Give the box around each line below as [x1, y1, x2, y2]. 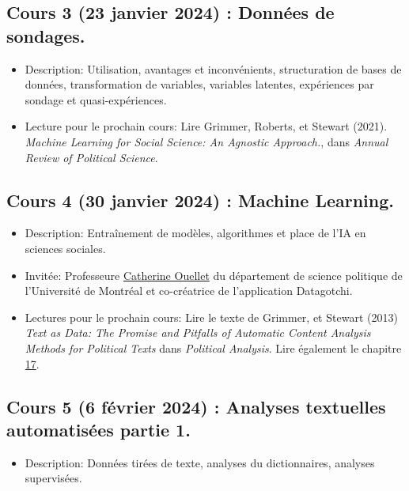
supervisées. [25, 470, 82, 486]
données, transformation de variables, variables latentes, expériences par [25, 76, 374, 93]
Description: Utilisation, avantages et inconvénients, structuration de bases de [25, 60, 402, 77]
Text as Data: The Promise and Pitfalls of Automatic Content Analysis [25, 324, 371, 341]
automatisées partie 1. [6, 417, 191, 441]
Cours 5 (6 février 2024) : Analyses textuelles [6, 394, 386, 418]
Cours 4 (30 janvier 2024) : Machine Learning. [6, 187, 394, 212]
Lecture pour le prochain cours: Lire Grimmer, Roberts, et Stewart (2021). [25, 118, 388, 134]
